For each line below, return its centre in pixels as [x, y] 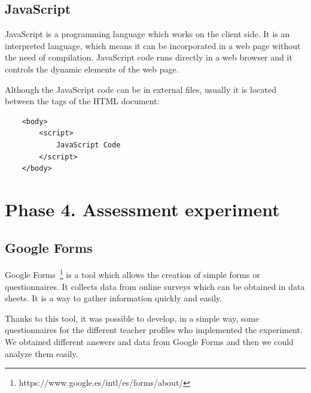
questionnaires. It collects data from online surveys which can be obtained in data [155, 286]
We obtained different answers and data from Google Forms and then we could [149, 341]
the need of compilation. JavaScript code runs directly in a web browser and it [149, 57]
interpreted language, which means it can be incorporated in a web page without [153, 45]
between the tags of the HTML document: [82, 101]
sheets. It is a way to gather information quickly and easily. [114, 298]
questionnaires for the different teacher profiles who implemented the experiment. [154, 330]
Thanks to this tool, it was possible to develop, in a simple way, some [132, 318]
